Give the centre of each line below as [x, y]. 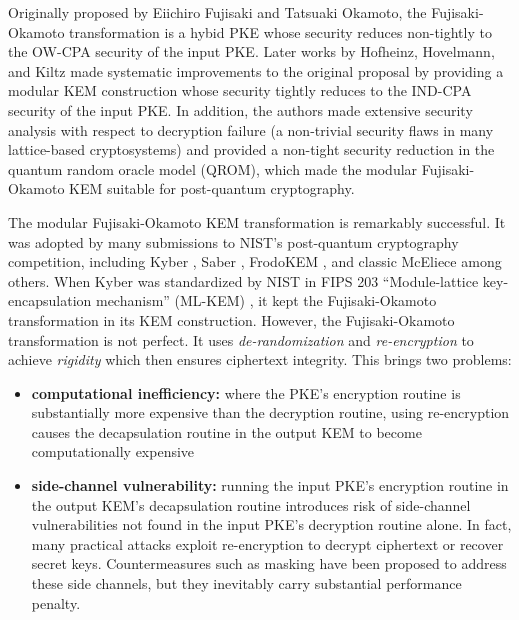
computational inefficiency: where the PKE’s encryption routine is [246, 392]
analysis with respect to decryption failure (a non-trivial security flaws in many [251, 129]
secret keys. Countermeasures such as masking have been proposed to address [269, 563]
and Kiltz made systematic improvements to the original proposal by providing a [256, 70]
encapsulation [50, 300]
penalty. [56, 602]
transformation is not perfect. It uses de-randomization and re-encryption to [241, 339]
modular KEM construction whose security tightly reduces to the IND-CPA [240, 90]
